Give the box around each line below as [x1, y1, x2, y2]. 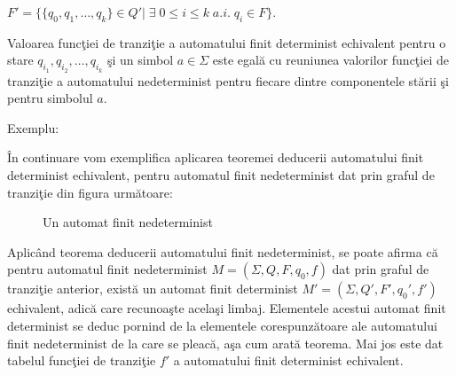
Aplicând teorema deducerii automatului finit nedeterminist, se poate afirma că [7, 242, 438, 261]
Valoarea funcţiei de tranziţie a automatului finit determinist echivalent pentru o [7, 33, 446, 51]
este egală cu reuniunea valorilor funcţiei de [212, 51, 449, 69]
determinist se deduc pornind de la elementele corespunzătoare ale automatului [7, 316, 437, 334]
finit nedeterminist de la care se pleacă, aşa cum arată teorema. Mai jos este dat [7, 333, 444, 352]
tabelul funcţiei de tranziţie [7, 351, 156, 370]
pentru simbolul [7, 89, 93, 107]
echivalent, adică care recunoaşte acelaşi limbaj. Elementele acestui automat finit [7, 299, 446, 317]
